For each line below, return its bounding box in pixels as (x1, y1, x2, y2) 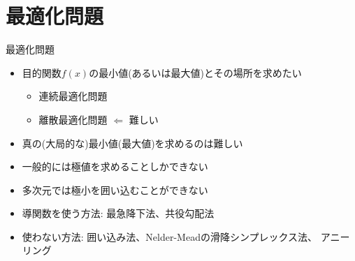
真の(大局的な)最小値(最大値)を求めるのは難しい (22, 135, 243, 150)
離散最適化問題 (38, 112, 108, 126)
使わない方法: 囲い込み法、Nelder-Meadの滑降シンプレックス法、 (22, 229, 318, 244)
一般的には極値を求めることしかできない (22, 159, 208, 174)
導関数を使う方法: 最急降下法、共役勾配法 (22, 206, 215, 221)
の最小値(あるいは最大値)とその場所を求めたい (89, 65, 302, 80)
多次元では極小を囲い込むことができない (22, 182, 208, 197)
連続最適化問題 (38, 89, 108, 103)
